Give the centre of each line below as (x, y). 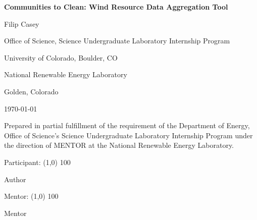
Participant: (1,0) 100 (37, 162)
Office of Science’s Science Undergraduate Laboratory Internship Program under (128, 135)
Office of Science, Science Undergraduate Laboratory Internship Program (117, 41)
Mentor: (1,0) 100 (31, 196)
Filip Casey (22, 23)
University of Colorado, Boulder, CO (61, 57)
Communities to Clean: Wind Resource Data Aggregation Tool (116, 7)
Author (15, 179)
